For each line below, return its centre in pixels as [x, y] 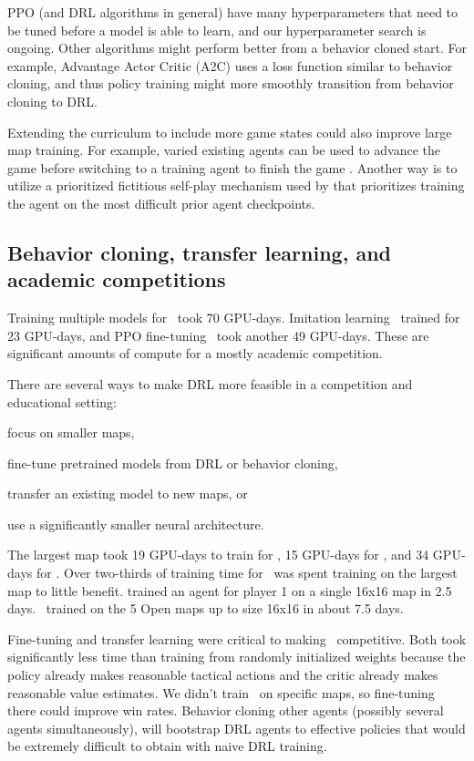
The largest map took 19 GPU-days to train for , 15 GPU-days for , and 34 [218, 555]
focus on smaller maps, [71, 432]
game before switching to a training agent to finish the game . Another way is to [232, 167]
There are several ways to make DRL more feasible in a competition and [210, 383]
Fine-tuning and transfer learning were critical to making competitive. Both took [237, 638]
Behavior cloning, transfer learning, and [199, 252]
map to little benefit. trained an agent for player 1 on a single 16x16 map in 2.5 [230, 590]
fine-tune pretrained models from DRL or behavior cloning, [173, 463]
